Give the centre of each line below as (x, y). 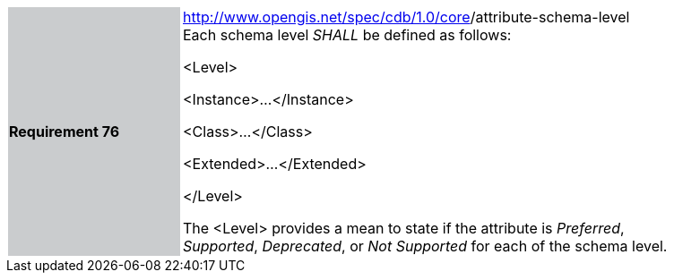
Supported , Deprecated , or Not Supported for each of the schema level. (425, 246)
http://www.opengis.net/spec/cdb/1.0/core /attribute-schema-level (406, 17)
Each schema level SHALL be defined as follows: (347, 35)
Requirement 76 (65, 132)
